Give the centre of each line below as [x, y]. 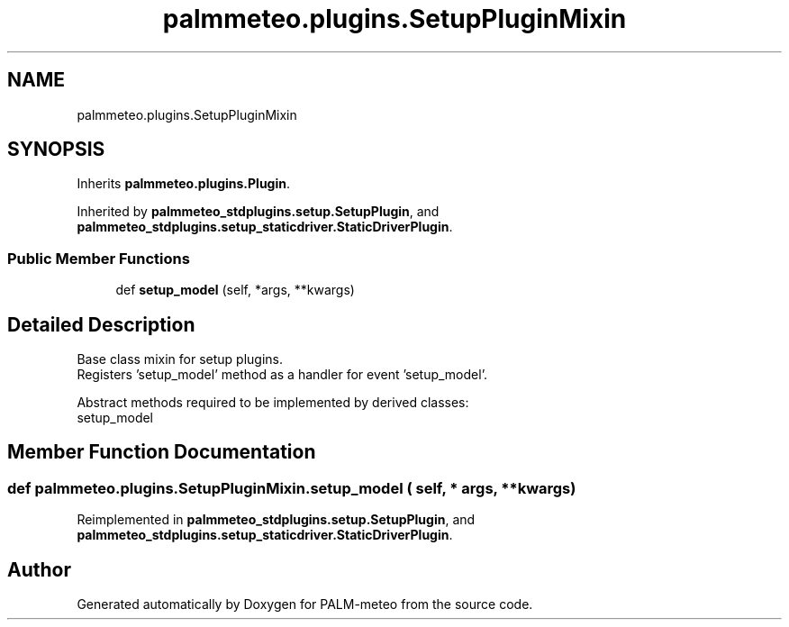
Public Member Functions [99, 258]
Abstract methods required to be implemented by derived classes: [273, 403]
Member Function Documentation [162, 452]
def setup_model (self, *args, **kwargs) [235, 290]
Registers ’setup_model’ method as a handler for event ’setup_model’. [282, 375]
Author [39, 569]
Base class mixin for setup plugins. [180, 359]
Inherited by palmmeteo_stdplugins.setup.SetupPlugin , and [258, 212]
